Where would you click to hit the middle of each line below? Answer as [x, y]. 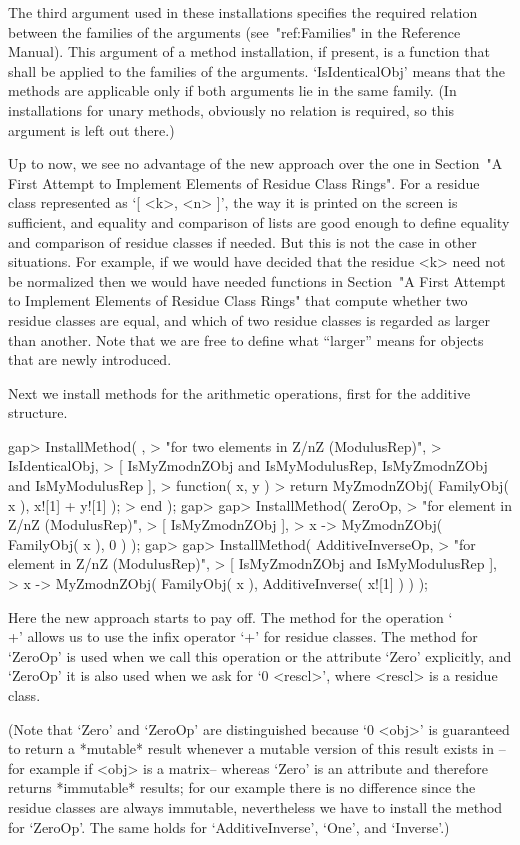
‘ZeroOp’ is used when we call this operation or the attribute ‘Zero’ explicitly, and [260, 655]
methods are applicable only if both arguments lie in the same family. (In [232, 90]
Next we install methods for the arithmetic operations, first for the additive [239, 392]
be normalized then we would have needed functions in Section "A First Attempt [257, 280]
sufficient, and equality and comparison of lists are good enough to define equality [259, 221]
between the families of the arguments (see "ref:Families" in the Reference [234, 31]
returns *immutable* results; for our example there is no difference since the [242, 787]
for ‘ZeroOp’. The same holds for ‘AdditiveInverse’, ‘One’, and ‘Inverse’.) [229, 826]
